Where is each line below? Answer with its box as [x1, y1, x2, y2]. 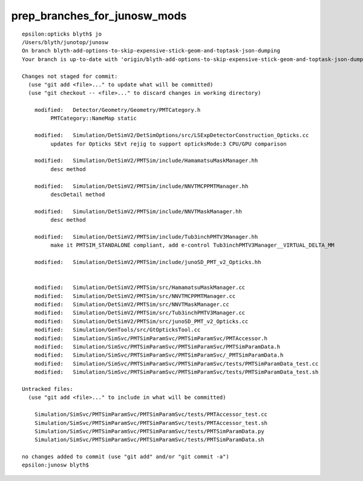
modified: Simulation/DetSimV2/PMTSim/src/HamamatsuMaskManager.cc [34, 284, 246, 291]
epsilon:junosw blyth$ [22, 462, 90, 468]
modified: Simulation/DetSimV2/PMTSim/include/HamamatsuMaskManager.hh [34, 157, 258, 164]
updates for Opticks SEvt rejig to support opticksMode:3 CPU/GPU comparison [50, 140, 287, 147]
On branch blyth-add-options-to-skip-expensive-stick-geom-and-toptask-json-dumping [22, 47, 281, 54]
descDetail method [50, 191, 105, 198]
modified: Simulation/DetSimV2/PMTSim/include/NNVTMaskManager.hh [34, 208, 242, 215]
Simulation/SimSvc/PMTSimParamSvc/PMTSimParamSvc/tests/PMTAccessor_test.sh [34, 419, 268, 426]
